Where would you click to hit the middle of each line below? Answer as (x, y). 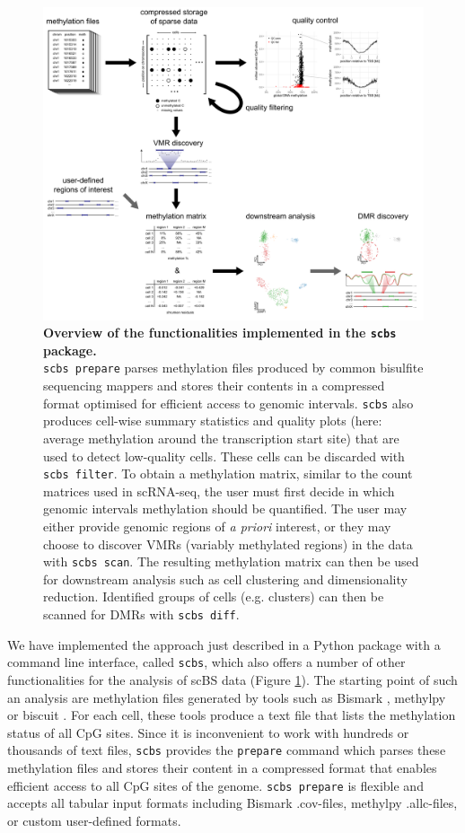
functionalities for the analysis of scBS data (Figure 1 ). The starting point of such (232, 679)
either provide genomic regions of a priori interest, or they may (217, 526)
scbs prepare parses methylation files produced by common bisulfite (233, 368)
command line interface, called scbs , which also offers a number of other (206, 662)
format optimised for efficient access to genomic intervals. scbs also (228, 403)
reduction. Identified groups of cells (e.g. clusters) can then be (214, 596)
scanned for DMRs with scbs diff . (141, 614)
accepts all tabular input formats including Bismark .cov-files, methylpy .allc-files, (232, 803)
